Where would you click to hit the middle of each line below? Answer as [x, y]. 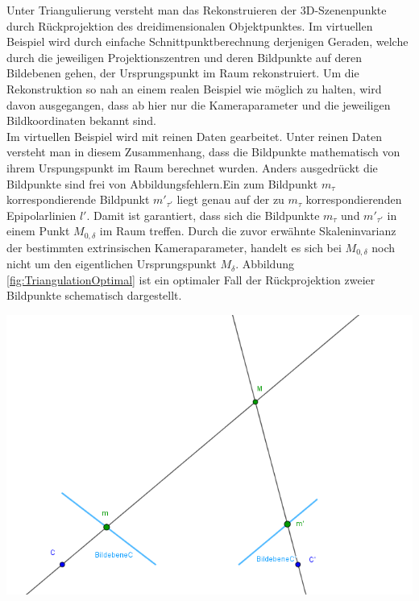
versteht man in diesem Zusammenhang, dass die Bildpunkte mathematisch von [203, 152]
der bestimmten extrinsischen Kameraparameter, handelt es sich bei [174, 247]
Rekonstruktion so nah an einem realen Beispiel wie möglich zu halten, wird [194, 88]
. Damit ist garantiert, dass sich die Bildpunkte [203, 215]
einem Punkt [38, 231]
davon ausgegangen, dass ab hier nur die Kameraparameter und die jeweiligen [199, 104]
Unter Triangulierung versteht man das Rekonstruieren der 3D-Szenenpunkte [197, 10]
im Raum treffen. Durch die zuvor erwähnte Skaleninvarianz [248, 231]
